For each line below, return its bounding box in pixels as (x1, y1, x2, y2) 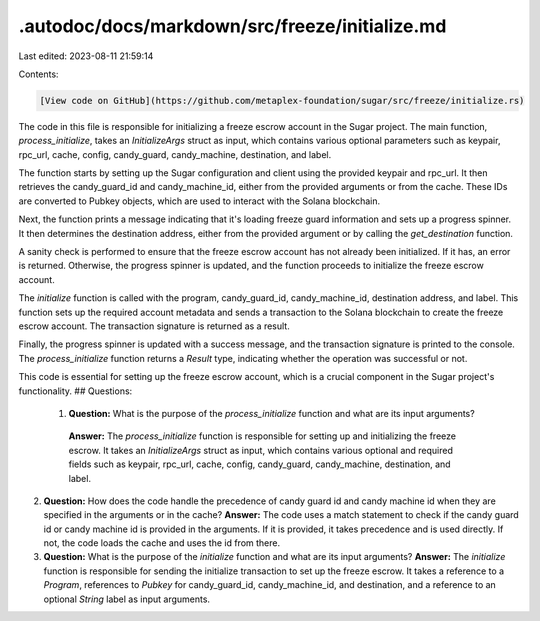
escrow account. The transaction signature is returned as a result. (18, 320, 290, 332)
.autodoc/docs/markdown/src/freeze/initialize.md (18, 15, 447, 37)
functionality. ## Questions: (18, 385, 133, 397)
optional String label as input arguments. (43, 593, 210, 605)
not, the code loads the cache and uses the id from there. (43, 537, 280, 549)
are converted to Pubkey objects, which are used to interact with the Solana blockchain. (18, 195, 380, 207)
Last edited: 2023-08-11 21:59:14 (18, 50, 154, 62)
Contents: (18, 68, 59, 80)
